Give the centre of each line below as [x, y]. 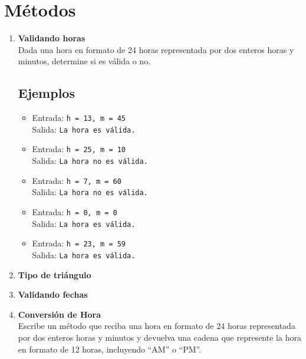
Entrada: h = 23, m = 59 [79, 243]
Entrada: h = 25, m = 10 [79, 149]
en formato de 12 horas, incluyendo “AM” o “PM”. [110, 349]
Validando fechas [53, 294]
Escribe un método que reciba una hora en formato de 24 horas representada [157, 326]
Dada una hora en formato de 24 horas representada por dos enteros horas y [156, 49]
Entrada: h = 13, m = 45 [79, 118]
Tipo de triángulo [55, 274]
